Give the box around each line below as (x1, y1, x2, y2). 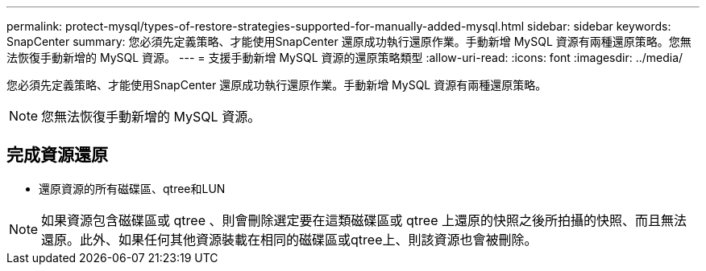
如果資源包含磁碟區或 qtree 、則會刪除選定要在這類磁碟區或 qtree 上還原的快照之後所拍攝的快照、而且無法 (41, 211, 687, 228)
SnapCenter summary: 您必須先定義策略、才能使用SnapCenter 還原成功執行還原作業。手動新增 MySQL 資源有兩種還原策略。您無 (6, 35, 691, 48)
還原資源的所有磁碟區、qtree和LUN (39, 181, 226, 195)
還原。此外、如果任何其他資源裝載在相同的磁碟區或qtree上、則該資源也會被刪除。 (41, 231, 538, 248)
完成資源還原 (6, 145, 108, 166)
